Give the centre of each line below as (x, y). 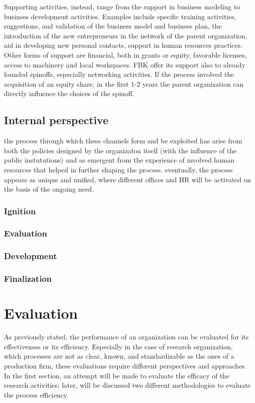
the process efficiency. (36, 394)
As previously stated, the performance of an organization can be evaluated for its (127, 337)
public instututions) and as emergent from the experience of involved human (119, 160)
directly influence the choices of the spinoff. (69, 93)
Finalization (28, 279)
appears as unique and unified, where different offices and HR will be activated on (127, 179)
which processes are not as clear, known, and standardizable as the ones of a (119, 356)
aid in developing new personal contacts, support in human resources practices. (123, 45)
